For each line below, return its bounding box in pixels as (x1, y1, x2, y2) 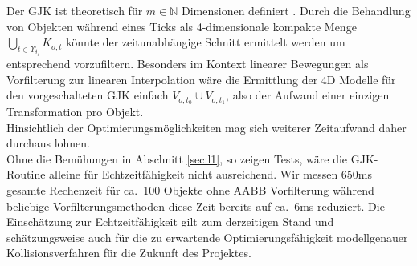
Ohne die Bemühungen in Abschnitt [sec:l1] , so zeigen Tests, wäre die (6, 150, 348, 167)
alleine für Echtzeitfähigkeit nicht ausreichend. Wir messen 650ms (49, 166, 373, 183)
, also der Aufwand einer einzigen (226, 87, 390, 103)
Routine (6, 166, 46, 183)
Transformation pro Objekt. (6, 103, 144, 120)
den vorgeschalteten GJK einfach (6, 87, 169, 103)
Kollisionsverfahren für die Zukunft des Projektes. (6, 244, 251, 261)
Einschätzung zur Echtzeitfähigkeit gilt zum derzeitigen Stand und (6, 213, 334, 230)
